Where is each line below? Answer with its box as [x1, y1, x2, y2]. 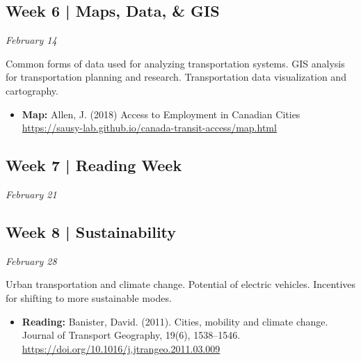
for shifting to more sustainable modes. [6, 290, 172, 305]
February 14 [6, 33, 57, 47]
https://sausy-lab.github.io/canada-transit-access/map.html [22, 120, 277, 135]
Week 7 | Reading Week [6, 154, 182, 176]
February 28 [6, 253, 57, 268]
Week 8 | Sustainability [6, 220, 177, 242]
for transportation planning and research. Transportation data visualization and [6, 70, 346, 84]
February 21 [6, 186, 57, 201]
